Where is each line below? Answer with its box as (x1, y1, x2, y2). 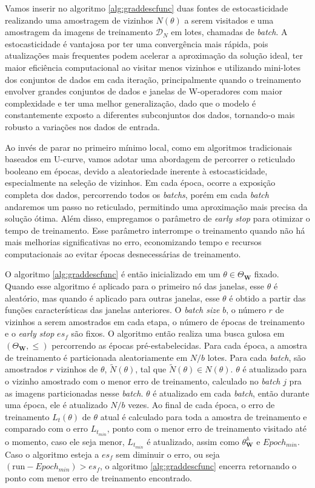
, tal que (135, 363, 167, 375)
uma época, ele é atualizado (5, 398, 108, 411)
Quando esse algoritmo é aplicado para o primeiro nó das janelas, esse (5, 280, 264, 292)
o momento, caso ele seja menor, (5, 435, 125, 447)
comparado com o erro (5, 422, 88, 435)
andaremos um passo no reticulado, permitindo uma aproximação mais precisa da (5, 200, 308, 213)
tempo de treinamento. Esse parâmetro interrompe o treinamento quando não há (5, 223, 305, 236)
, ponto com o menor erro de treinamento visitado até (107, 422, 307, 435)
